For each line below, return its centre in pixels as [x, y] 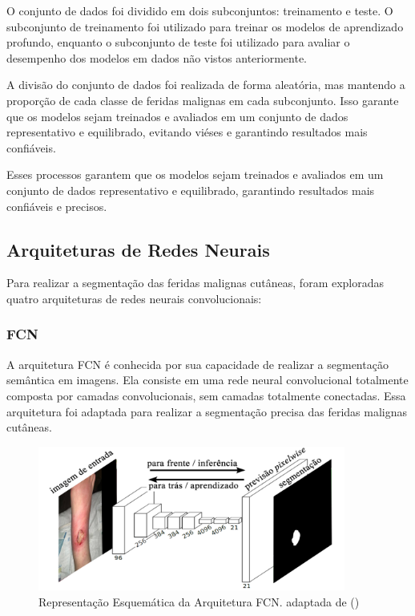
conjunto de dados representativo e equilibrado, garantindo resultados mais [191, 190]
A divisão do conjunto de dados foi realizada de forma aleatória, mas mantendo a [206, 85]
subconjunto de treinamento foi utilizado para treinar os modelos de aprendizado [205, 26]
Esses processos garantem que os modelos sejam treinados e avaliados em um [195, 174]
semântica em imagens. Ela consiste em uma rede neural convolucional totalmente [207, 380]
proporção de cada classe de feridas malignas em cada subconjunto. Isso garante [203, 100]
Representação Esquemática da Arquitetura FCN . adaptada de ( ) [199, 601]
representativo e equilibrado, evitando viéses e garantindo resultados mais [187, 132]
